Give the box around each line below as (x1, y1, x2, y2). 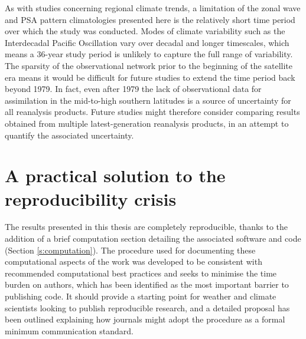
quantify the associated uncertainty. (5, 129, 134, 141)
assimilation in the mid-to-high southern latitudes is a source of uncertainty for (5, 94, 291, 106)
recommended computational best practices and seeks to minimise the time (5, 266, 277, 279)
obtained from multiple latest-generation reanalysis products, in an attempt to (5, 117, 289, 129)
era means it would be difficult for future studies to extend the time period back (5, 71, 295, 83)
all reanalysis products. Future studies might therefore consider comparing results (5, 106, 300, 118)
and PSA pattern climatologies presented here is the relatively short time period (5, 13, 295, 25)
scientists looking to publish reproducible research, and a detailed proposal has (5, 301, 290, 314)
